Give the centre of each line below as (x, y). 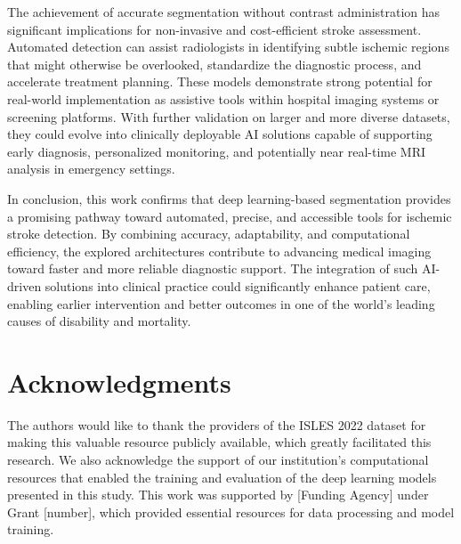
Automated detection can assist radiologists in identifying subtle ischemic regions (228, 47)
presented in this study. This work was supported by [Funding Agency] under (218, 495)
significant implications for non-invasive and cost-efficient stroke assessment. (214, 29)
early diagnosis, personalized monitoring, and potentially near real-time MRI (217, 151)
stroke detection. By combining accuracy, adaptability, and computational (209, 234)
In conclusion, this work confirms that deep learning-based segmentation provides (229, 198)
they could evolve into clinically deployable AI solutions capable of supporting (220, 134)
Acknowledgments (119, 382)
